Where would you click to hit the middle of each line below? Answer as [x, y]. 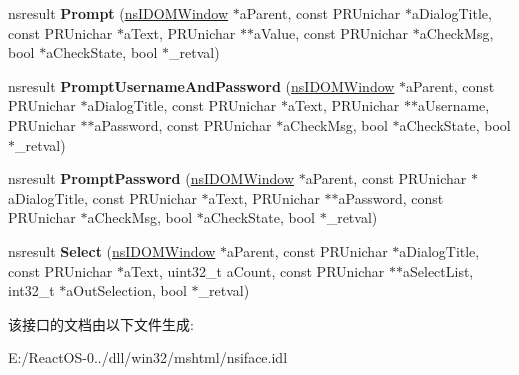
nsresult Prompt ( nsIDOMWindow [118, 13]
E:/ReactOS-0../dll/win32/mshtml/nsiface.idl [148, 357]
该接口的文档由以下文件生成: [101, 323]
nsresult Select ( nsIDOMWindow [112, 250]
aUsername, [453, 105]
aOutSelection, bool [126, 290]
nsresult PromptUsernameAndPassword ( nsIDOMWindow [201, 85]
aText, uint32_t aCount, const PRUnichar [254, 270]
